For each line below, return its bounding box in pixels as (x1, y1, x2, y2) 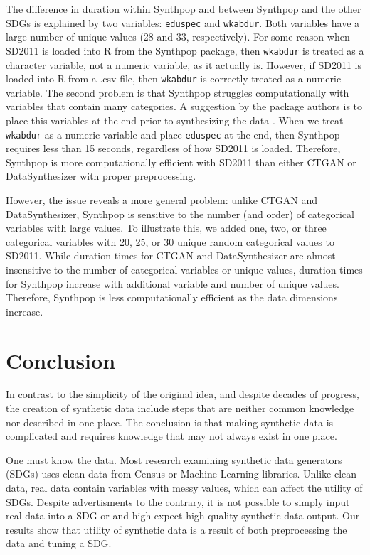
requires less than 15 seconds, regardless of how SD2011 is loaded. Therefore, (6, 141, 341, 156)
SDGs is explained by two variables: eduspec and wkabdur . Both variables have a (6, 15, 360, 30)
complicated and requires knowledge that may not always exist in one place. (6, 429, 337, 443)
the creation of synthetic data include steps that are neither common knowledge (6, 401, 354, 416)
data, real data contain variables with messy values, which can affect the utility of (6, 480, 363, 495)
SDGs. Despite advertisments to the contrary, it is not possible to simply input (6, 494, 350, 509)
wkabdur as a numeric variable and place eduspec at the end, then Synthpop (6, 126, 340, 141)
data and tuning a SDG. (6, 536, 112, 551)
